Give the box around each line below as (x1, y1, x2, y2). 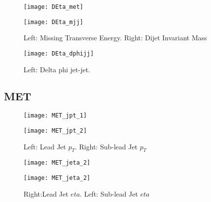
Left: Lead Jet (24, 141, 66, 151)
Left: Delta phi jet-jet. (24, 64, 90, 74)
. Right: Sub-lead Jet (75, 141, 138, 151)
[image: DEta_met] (24, 3, 83, 10)
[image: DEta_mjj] (24, 18, 83, 26)
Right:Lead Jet (24, 188, 69, 199)
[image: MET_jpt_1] (24, 112, 87, 119)
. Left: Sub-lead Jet (79, 188, 138, 199)
